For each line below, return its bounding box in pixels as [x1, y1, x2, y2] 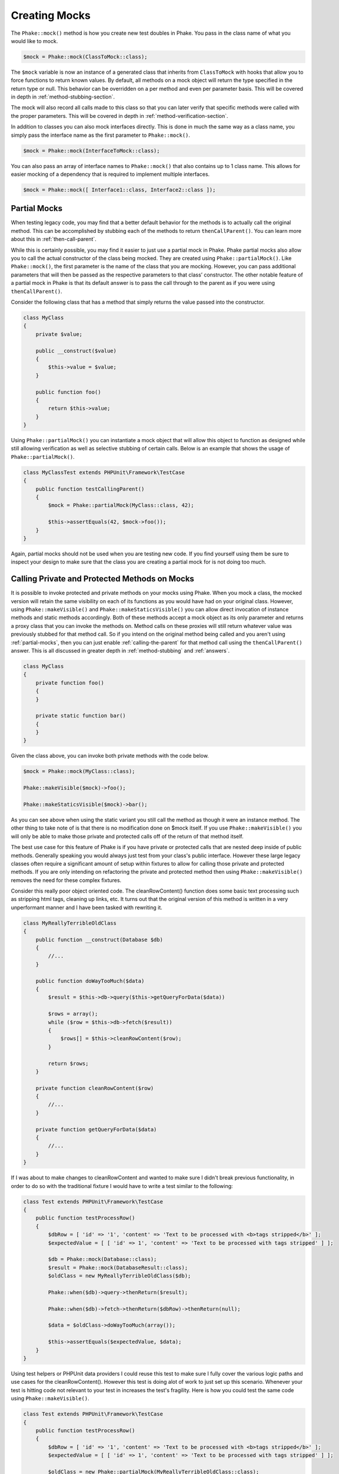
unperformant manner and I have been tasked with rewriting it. [11, 904, 163, 911]
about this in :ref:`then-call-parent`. [11, 236, 97, 243]
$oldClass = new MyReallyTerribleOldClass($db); [48, 1272, 191, 1279]
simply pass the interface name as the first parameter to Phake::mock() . [11, 131, 191, 139]
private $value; [35, 331, 82, 337]
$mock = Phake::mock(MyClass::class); [23, 768, 135, 775]
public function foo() [35, 389, 101, 395]
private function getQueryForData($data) [35, 1126, 157, 1133]
